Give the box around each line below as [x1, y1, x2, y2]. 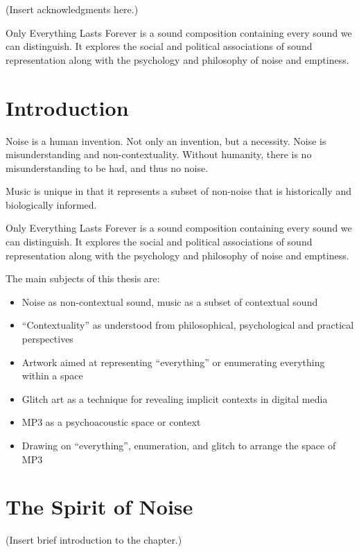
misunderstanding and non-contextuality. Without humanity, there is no [6, 147, 312, 162]
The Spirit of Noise [6, 492, 193, 521]
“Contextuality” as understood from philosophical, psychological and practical [21, 318, 354, 332]
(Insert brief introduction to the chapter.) [6, 533, 182, 547]
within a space [21, 368, 83, 383]
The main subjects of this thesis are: [6, 271, 160, 286]
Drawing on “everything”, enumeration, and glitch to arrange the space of [21, 438, 336, 452]
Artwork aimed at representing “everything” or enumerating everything [21, 354, 325, 369]
